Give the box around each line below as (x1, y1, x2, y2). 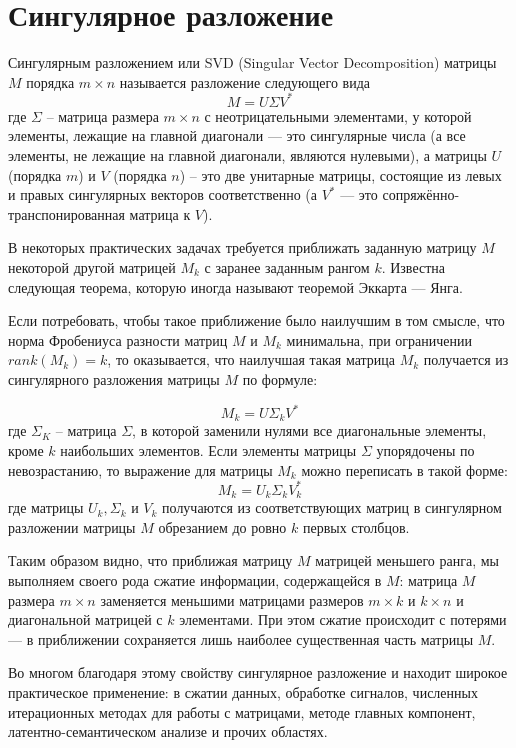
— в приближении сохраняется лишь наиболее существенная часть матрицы (8, 628, 474, 649)
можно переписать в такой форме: (301, 459, 508, 480)
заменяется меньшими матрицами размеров (100, 589, 364, 610)
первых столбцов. (302, 516, 410, 537)
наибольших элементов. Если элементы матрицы (60, 440, 357, 461)
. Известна (381, 256, 445, 277)
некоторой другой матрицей (8, 256, 176, 277)
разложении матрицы (8, 516, 136, 537)
